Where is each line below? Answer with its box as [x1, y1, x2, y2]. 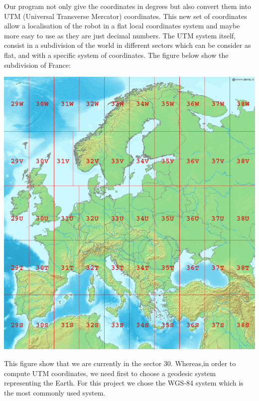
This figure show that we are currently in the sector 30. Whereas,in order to [4, 358, 236, 368]
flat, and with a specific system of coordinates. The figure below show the [4, 49, 229, 60]
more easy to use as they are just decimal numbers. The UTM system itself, [4, 30, 236, 40]
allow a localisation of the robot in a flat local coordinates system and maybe [4, 20, 240, 31]
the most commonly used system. [4, 387, 106, 398]
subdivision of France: [4, 59, 71, 70]
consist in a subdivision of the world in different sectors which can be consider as [4, 40, 251, 50]
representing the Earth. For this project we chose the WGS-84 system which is [4, 378, 244, 388]
